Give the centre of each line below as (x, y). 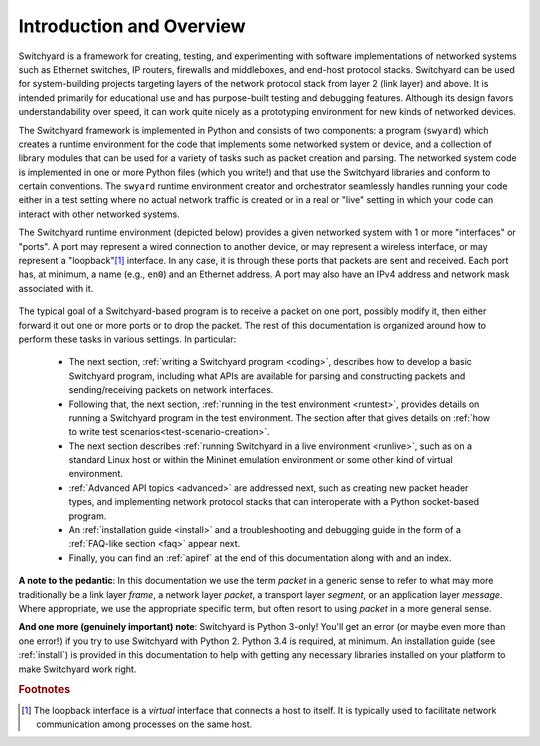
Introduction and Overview (132, 26)
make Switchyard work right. (77, 669)
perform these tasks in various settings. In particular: (127, 339)
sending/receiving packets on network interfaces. (171, 390)
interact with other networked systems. (99, 214)
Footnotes (44, 690)
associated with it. (56, 288)
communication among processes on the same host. (144, 724)
